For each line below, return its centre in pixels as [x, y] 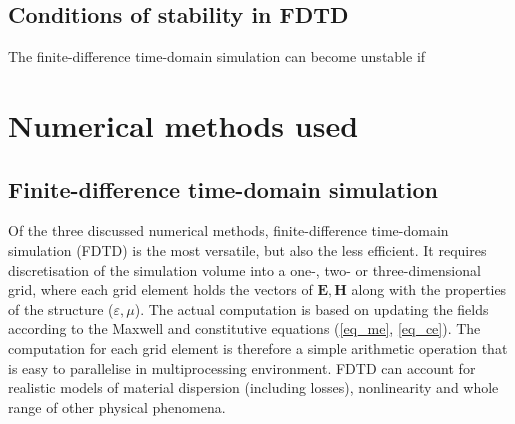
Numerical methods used [183, 124]
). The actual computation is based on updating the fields [311, 308]
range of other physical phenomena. [117, 406]
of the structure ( [61, 308]
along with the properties [429, 289]
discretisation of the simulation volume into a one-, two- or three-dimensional [244, 269]
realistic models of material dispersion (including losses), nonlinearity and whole [253, 387]
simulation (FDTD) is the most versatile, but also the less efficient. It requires [247, 249]
